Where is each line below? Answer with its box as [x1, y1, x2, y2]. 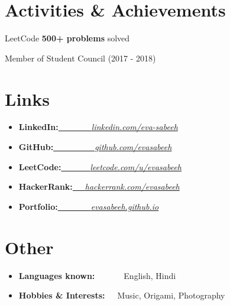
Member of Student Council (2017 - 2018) [5, 51, 156, 64]
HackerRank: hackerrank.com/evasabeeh [18, 180, 180, 193]
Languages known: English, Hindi [18, 269, 176, 281]
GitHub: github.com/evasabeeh [18, 141, 172, 153]
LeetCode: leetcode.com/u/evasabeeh [18, 160, 182, 173]
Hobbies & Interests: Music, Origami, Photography [18, 289, 225, 301]
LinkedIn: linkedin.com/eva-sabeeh [18, 121, 178, 133]
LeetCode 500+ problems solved [5, 32, 130, 44]
